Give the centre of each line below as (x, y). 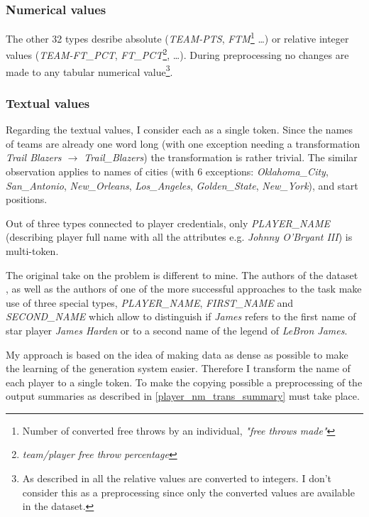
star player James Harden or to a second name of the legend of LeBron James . (177, 330)
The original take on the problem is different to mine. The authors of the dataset (182, 274)
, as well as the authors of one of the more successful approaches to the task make (184, 289)
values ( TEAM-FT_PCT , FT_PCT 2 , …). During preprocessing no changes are (177, 54)
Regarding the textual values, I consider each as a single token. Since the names (180, 130)
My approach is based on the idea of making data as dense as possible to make (177, 354)
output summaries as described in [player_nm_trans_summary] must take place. (183, 396)
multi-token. (32, 250)
